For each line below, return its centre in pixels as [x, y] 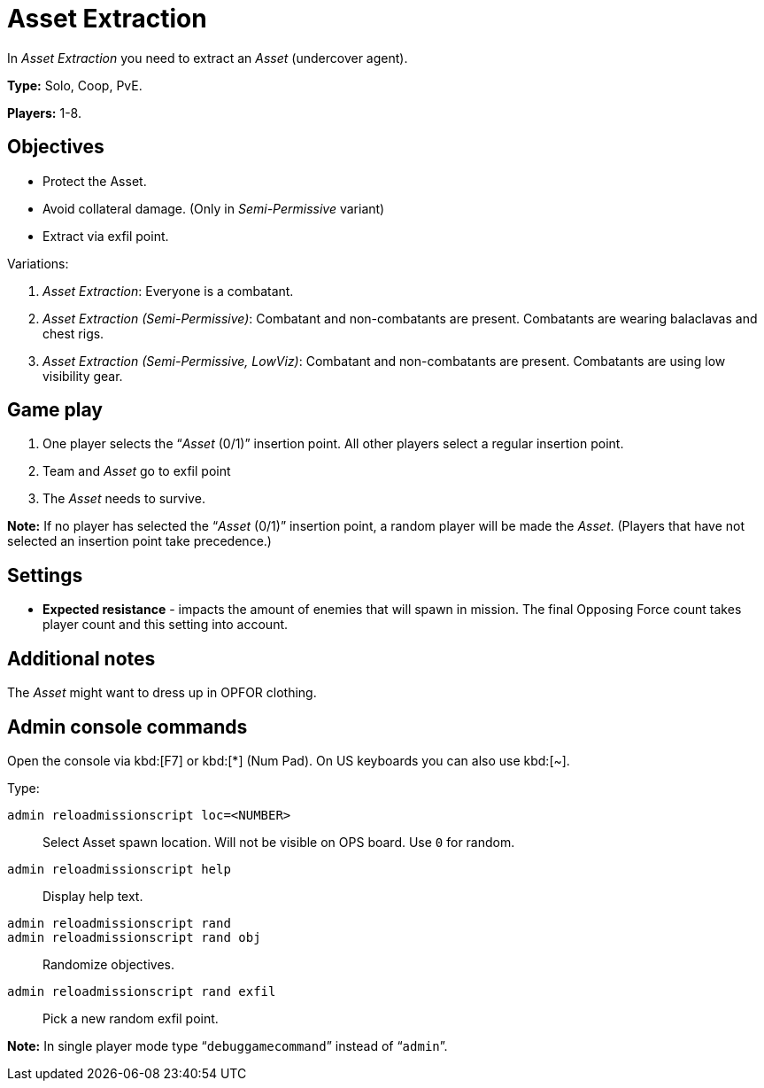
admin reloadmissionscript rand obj [134, 937]
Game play [55, 410]
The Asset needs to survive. [124, 499]
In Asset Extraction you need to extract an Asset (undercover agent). [208, 58]
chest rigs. [73, 333]
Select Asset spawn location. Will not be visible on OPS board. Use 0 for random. [279, 842]
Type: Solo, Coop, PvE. [75, 85]
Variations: [38, 263]
